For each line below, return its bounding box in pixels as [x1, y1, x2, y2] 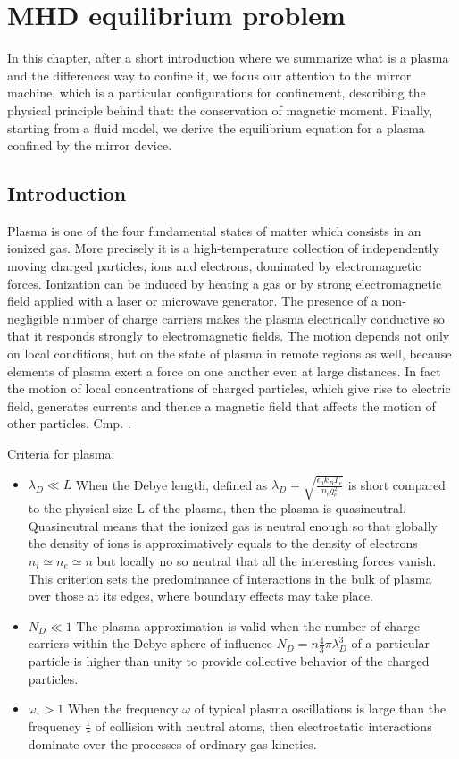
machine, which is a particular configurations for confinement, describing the [7, 83, 426, 102]
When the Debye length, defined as [75, 475, 268, 493]
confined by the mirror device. [7, 136, 172, 155]
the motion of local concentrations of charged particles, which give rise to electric [7, 379, 451, 398]
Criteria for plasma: [7, 444, 115, 463]
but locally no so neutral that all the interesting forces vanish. [96, 551, 437, 569]
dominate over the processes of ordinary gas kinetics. [28, 734, 317, 753]
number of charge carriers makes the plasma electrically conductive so [63, 308, 445, 327]
